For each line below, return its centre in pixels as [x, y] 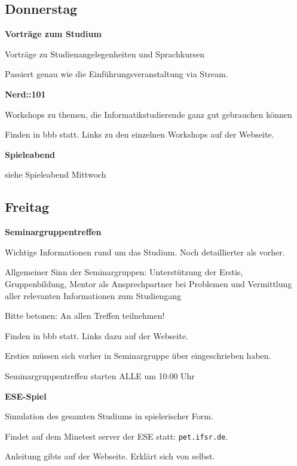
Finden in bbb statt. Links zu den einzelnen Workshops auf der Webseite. [140, 134]
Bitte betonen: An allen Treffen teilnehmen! [85, 316]
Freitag [27, 207]
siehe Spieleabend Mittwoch [56, 174]
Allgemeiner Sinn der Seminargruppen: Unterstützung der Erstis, [124, 272]
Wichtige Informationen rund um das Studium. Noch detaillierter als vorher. [145, 252]
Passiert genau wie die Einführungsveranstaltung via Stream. [117, 74]
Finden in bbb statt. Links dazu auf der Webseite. [97, 335]
